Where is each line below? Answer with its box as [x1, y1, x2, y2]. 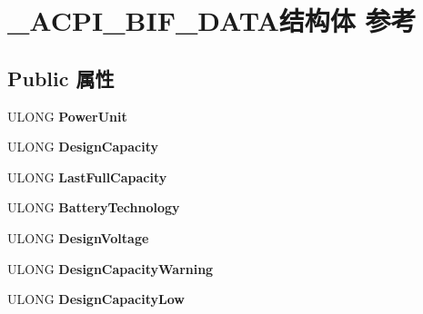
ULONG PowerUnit [7, 106, 127, 125]
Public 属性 [7, 64, 115, 92]
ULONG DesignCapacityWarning [7, 259, 214, 278]
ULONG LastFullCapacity [7, 167, 167, 186]
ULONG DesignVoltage [7, 228, 149, 247]
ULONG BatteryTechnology [7, 198, 180, 217]
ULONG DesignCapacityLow [7, 289, 185, 309]
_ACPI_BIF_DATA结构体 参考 [7, 2, 417, 39]
